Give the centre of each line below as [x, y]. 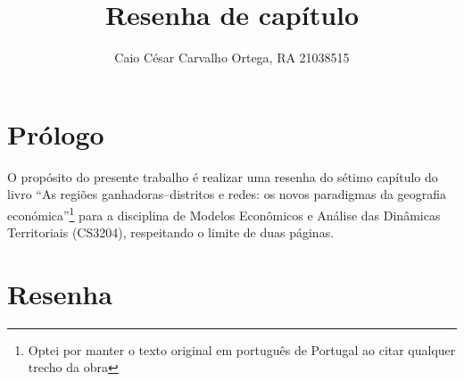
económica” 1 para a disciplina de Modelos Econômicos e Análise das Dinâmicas [224, 213]
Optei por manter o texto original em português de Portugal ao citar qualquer [242, 349]
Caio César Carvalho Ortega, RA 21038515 [232, 58]
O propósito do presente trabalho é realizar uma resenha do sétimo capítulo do [223, 176]
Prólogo [56, 133]
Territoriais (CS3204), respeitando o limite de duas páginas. [171, 232]
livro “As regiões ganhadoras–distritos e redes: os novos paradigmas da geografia [227, 194]
